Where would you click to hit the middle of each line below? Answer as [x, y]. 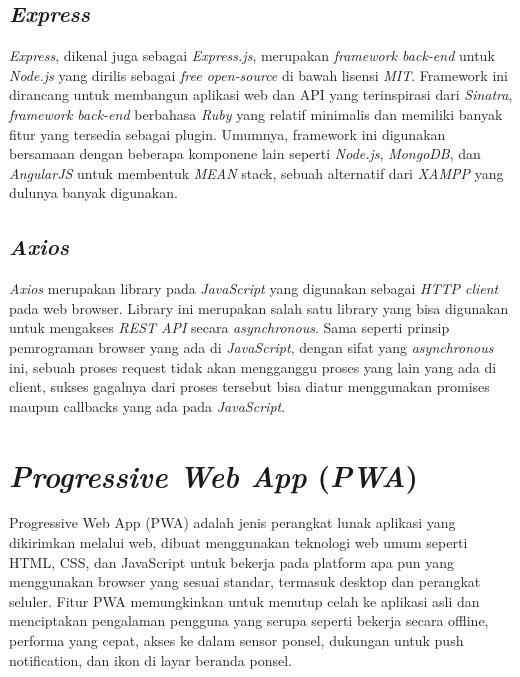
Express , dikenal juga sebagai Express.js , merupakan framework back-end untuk [252, 55]
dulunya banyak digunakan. [93, 192]
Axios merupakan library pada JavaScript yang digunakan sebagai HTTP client [254, 288]
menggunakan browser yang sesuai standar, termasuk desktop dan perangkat [245, 581]
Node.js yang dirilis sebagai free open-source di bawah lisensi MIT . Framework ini [258, 74]
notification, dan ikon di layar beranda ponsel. [150, 659]
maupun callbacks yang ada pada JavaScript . [147, 405]
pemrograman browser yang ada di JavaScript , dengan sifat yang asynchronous [251, 346]
